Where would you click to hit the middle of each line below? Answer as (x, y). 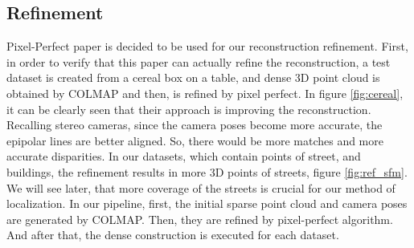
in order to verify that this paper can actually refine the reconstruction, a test (199, 61)
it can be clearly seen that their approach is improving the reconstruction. (189, 109)
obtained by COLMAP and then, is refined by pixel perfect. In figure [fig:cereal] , (205, 93)
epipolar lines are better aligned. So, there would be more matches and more (195, 140)
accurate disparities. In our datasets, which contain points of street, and (184, 156)
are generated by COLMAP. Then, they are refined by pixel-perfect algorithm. (200, 219)
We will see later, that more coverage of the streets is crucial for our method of (201, 187)
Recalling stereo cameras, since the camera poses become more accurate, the (195, 125)
